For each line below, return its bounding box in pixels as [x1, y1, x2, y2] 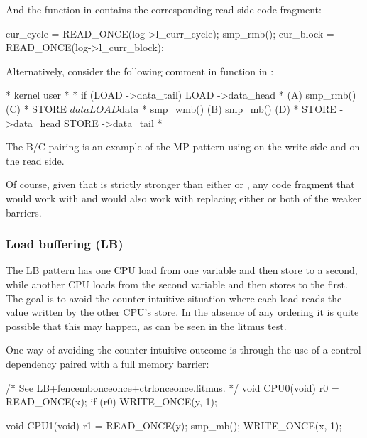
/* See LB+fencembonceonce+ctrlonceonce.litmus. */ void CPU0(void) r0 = [6, 380, 339, 395]
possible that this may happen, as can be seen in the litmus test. [6, 318, 287, 333]
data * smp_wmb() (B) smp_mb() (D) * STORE [119, 101, 336, 116]
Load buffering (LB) [6, 235, 124, 253]
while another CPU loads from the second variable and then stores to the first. [6, 276, 348, 291]
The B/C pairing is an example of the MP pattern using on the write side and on [6, 139, 361, 154]
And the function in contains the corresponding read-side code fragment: [6, 2, 322, 16]
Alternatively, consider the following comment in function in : [6, 63, 274, 78]
